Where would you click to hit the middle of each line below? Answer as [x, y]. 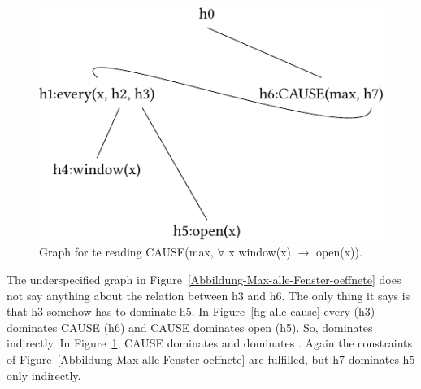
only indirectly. [44, 375]
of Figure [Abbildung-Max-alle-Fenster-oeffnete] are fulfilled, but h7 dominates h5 [211, 359]
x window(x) [260, 252]
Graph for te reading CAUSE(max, [126, 252]
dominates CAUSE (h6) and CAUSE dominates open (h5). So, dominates [190, 327]
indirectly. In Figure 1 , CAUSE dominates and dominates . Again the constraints [210, 343]
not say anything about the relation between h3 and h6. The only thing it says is [208, 295]
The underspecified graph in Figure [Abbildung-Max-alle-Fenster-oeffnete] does [204, 280]
